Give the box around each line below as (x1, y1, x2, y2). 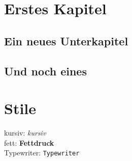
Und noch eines (4, 63, 87, 78)
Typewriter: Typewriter (4, 147, 80, 158)
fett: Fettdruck (4, 137, 54, 148)
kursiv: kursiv (4, 127, 46, 138)
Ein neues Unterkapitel (4, 33, 128, 48)
